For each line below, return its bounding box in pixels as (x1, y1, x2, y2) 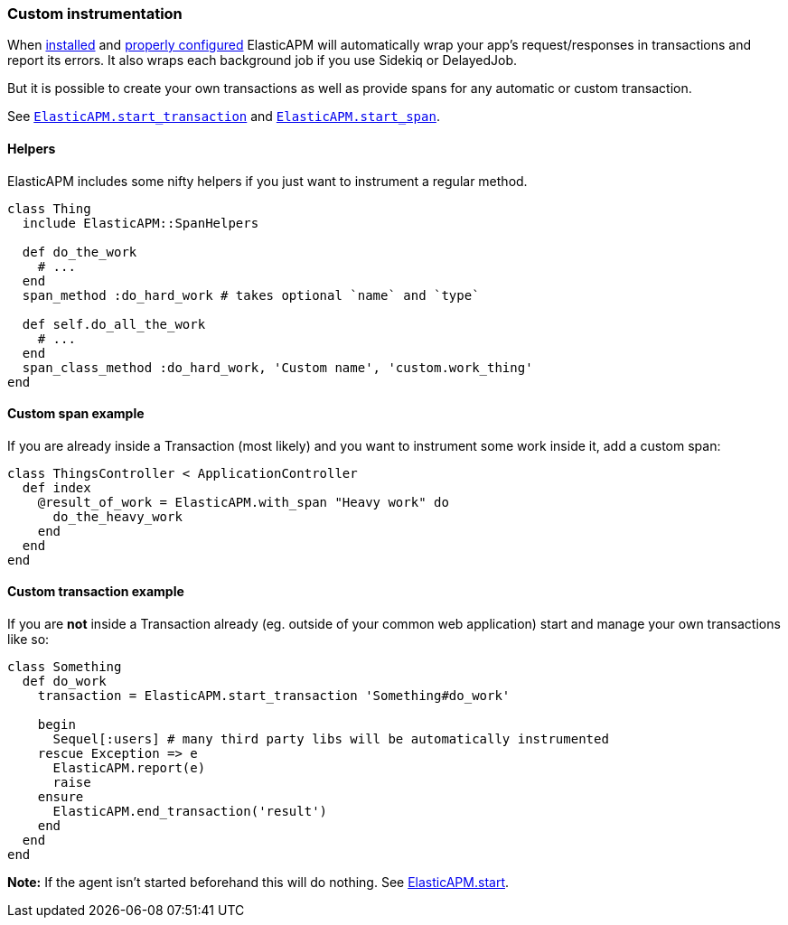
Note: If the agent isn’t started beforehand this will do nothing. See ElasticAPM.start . (7, 874, 510, 891)
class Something (7, 659, 122, 675)
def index (22, 480, 91, 495)
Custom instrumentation (7, 5, 183, 23)
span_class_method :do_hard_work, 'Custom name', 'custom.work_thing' (22, 360, 533, 375)
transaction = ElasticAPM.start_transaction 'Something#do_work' (37, 688, 511, 704)
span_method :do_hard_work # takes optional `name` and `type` (22, 287, 480, 303)
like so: (7, 631, 50, 648)
